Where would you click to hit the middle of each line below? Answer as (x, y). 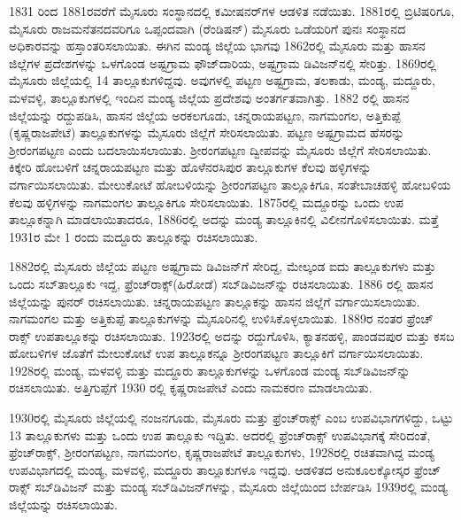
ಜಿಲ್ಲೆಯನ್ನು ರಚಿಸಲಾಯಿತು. (63, 504)
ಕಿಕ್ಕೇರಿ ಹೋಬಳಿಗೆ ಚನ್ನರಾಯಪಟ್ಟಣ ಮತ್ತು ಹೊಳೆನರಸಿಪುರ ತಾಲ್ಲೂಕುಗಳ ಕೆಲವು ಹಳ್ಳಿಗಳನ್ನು (190, 167)
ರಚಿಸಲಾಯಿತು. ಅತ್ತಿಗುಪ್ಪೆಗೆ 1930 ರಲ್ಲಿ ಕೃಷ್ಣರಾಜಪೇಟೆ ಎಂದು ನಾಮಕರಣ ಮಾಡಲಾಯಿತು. (191, 388)
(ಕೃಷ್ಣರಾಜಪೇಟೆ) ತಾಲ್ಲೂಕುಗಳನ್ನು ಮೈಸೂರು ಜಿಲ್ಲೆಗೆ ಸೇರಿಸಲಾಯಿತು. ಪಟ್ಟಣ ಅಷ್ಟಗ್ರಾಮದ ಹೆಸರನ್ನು (207, 132)
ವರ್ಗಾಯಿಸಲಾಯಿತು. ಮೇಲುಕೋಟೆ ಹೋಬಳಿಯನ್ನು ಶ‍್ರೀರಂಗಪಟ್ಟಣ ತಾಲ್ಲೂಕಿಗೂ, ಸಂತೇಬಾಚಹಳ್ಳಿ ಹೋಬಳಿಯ (230, 184)
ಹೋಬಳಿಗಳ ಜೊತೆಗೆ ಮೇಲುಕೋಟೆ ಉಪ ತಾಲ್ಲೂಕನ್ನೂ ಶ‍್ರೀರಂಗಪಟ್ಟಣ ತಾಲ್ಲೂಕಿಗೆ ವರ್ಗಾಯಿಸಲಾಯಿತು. (216, 353)
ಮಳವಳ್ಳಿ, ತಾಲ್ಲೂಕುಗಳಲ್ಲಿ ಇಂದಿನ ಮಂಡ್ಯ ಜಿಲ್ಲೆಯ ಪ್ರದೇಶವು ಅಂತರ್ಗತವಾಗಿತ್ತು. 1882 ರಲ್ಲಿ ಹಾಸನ (209, 97)
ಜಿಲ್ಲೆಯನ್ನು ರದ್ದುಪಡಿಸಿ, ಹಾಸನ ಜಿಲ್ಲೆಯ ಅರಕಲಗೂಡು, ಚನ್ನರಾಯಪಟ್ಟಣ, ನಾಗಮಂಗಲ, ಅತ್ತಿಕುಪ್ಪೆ (205, 115)
